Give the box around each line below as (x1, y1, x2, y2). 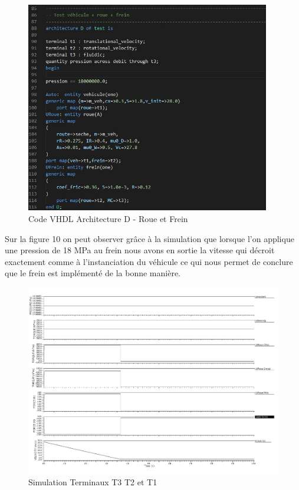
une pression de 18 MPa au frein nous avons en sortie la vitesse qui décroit (5, 244, 275, 256)
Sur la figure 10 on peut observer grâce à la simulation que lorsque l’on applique (5, 232, 294, 244)
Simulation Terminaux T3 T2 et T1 (28, 475, 157, 488)
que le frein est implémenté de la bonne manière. (5, 267, 181, 279)
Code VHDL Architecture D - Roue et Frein (28, 213, 188, 225)
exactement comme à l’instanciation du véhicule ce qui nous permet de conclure (5, 255, 293, 267)
